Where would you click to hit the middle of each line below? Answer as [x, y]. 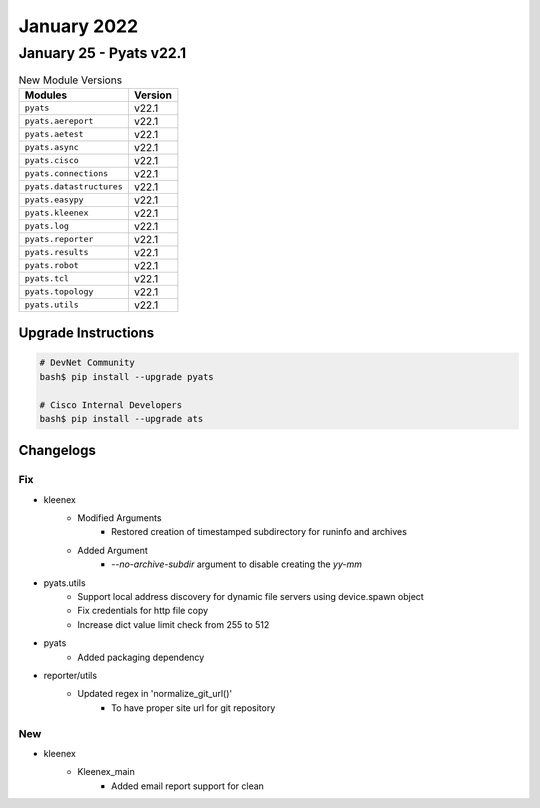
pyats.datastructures [74, 186]
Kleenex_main [106, 772]
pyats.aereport [59, 121]
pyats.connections [66, 173]
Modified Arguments [119, 518]
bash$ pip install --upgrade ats [121, 418]
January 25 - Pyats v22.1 [102, 53]
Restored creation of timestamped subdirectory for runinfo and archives [259, 532]
